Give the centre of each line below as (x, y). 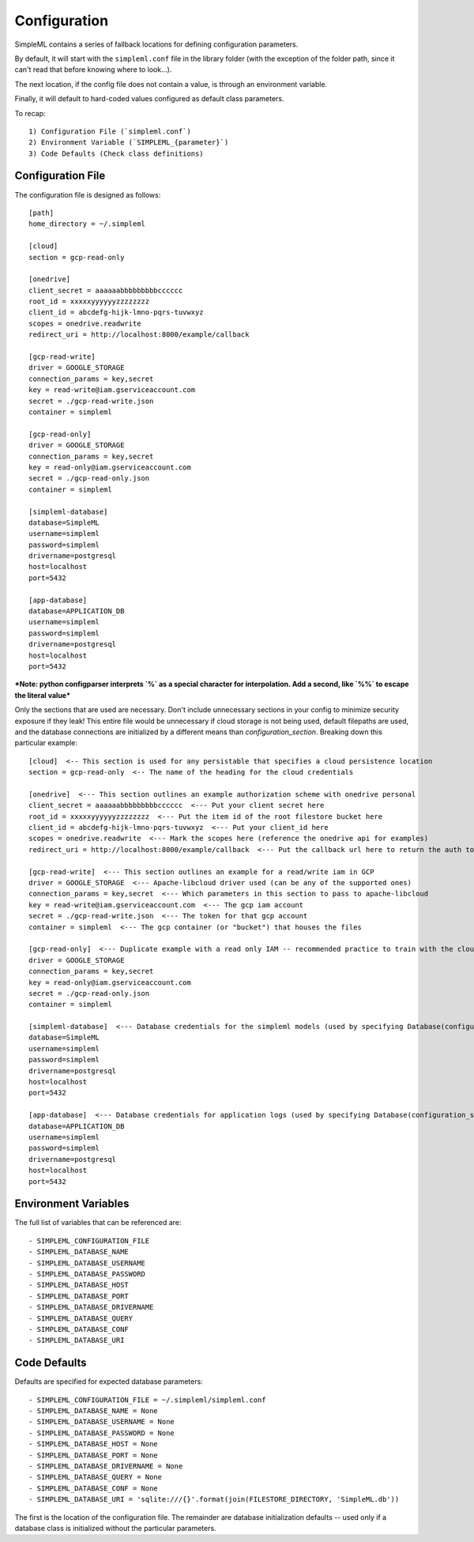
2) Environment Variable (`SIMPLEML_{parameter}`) (129, 143)
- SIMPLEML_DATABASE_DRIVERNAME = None (106, 1467)
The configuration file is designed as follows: (88, 194)
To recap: (30, 113)
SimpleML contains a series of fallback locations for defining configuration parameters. (156, 44)
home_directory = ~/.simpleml (87, 224)
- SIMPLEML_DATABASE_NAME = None (93, 1411)
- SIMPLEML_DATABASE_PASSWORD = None (102, 1433)
